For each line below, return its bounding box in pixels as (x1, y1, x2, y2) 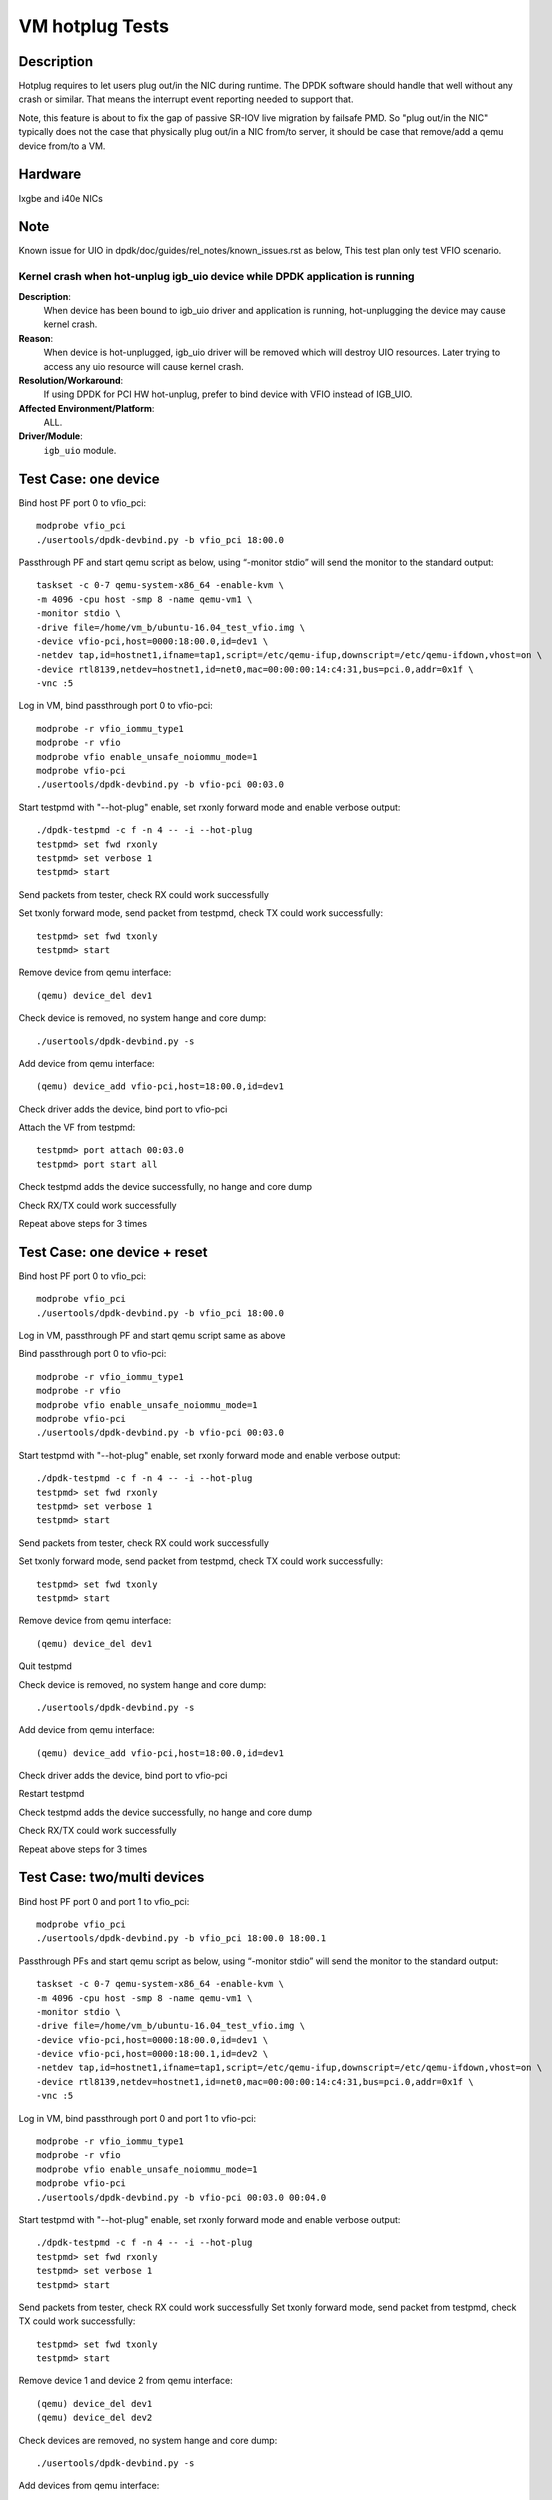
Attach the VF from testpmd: (18, 1121, 136, 1134)
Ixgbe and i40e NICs (18, 192, 104, 204)
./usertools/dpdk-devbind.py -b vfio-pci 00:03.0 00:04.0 (36, 2191, 327, 2203)
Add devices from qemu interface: (18, 2480, 160, 2492)
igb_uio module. (43, 444, 117, 456)
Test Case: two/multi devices (18, 1869, 205, 1886)
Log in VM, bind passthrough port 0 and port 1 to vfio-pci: (18, 2112, 257, 2124)
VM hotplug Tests (18, 15, 170, 37)
